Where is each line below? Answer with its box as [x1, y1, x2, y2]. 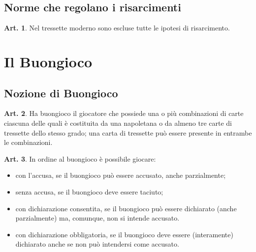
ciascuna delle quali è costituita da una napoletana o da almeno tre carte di [4, 117, 232, 128]
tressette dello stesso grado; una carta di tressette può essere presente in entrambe [4, 127, 252, 138]
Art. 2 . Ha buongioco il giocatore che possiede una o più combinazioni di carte [4, 108, 244, 118]
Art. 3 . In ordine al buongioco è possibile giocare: [4, 153, 156, 164]
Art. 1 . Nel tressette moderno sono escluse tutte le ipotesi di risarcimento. [4, 23, 230, 33]
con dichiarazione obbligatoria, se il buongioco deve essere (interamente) [15, 229, 233, 239]
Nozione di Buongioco [4, 85, 118, 100]
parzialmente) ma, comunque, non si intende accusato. [15, 213, 180, 223]
